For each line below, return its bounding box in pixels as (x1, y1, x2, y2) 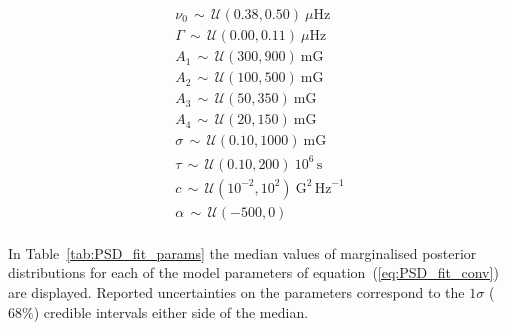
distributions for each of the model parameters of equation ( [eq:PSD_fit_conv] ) (8, 262, 499, 283)
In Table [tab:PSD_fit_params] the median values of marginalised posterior (8, 242, 477, 263)
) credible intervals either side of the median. (33, 301, 309, 322)
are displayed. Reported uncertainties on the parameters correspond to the (8, 282, 465, 303)
